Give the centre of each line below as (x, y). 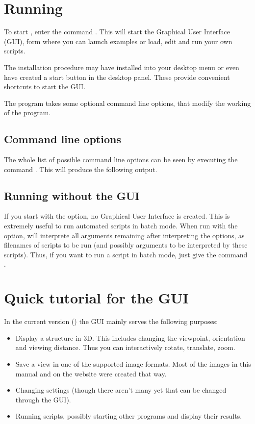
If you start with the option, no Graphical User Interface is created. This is (117, 216)
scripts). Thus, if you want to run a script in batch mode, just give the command (126, 254)
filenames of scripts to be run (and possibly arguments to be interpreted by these (126, 245)
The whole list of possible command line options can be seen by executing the (121, 160)
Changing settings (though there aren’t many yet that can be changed (121, 390)
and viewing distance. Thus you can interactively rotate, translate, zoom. (125, 347)
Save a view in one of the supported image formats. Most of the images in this (133, 363)
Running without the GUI (72, 195)
